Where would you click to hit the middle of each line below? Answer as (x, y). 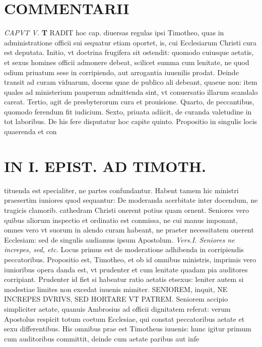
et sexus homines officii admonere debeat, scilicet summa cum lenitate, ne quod (127, 62)
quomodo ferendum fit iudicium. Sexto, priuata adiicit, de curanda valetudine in (128, 111)
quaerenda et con (30, 131)
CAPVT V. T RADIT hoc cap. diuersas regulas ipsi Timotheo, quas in (114, 33)
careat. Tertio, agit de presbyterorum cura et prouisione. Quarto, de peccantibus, (129, 102)
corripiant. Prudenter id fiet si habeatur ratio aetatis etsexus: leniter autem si (124, 279)
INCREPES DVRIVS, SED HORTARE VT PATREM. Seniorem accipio (116, 299)
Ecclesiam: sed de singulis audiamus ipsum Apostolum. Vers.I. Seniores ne (119, 239)
